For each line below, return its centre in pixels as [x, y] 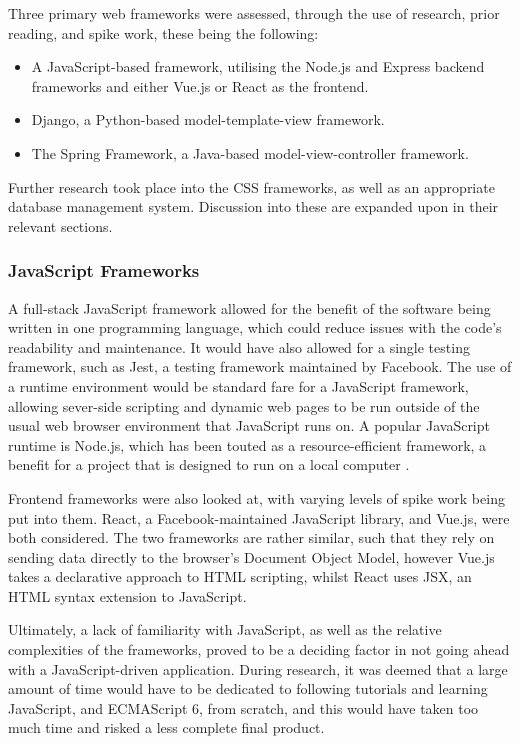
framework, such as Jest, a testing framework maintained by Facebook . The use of [260, 366]
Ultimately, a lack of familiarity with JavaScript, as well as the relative [225, 629]
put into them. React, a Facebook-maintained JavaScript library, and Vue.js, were [259, 517]
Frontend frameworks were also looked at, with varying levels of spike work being [256, 497]
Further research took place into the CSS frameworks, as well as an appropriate [251, 186]
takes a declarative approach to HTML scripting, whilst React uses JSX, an [240, 576]
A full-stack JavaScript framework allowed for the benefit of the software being [249, 307]
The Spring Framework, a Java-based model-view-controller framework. [250, 152]
